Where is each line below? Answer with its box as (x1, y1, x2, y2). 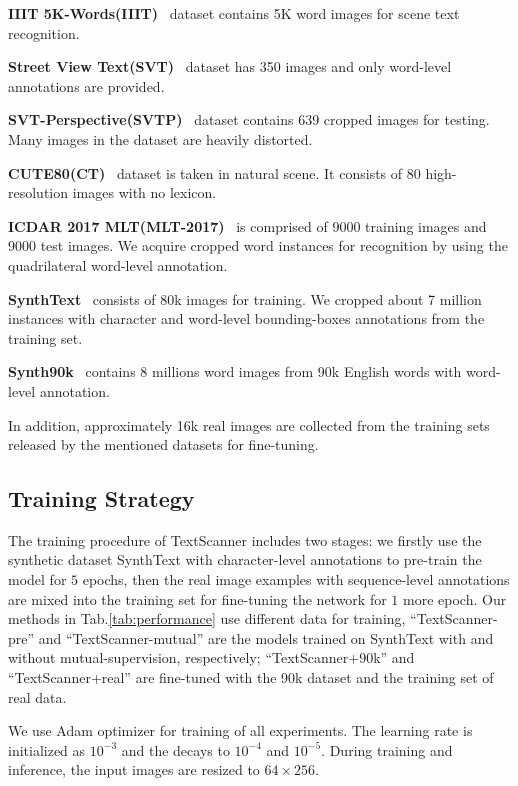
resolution (8, 182, 69, 203)
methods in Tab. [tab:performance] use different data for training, (8, 608, 406, 629)
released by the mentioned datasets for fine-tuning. (8, 434, 319, 455)
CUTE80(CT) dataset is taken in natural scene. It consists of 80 (8, 162, 421, 183)
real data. (8, 686, 67, 707)
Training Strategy (8, 483, 195, 514)
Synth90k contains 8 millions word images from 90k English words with (8, 361, 462, 382)
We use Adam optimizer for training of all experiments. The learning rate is (8, 720, 473, 741)
